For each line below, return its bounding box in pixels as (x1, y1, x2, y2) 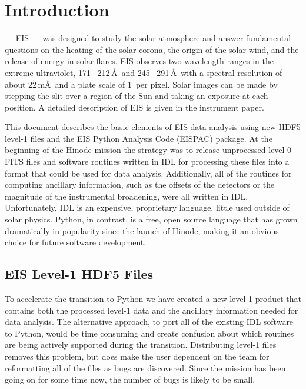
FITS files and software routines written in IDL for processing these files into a (5, 155, 290, 168)
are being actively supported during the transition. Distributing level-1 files (5, 338, 277, 351)
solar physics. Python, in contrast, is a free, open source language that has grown (5, 213, 298, 225)
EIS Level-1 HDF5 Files (5, 265, 154, 283)
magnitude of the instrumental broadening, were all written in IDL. (5, 189, 248, 202)
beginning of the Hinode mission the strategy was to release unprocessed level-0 (5, 144, 292, 156)
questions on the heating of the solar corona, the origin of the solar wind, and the (5, 43, 299, 55)
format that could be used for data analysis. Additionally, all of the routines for (5, 167, 292, 179)
